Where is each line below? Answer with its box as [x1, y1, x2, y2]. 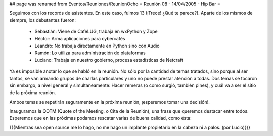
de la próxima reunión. [9, 89, 56, 96]
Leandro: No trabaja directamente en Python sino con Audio [34, 42, 160, 49]
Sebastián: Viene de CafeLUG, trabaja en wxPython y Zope [34, 28, 158, 35]
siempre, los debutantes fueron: [9, 17, 76, 23]
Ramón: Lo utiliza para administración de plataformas [34, 50, 146, 56]
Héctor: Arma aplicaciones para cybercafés [34, 35, 126, 41]
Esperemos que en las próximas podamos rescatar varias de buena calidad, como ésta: [9, 115, 192, 121]
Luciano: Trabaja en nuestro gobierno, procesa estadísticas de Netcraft [34, 57, 184, 63]
